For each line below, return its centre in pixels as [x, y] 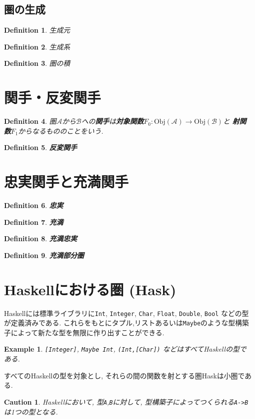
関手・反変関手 [53, 97]
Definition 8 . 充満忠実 [41, 238]
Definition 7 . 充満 [34, 222]
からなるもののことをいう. [61, 131]
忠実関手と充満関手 [66, 182]
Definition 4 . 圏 [30, 121]
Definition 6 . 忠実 [34, 205]
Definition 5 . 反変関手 [41, 147]
